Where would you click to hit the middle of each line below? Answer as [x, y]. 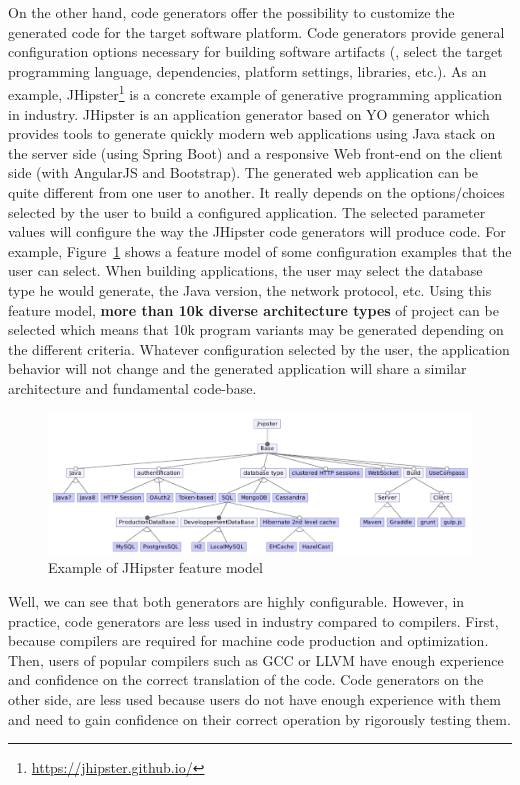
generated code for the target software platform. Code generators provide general [256, 31]
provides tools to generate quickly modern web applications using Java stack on [252, 133]
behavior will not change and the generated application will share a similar [237, 368]
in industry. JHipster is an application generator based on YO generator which [249, 113]
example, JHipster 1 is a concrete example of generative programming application [255, 93]
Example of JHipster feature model [155, 567]
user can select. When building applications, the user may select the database [245, 270]
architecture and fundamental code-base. [132, 387]
